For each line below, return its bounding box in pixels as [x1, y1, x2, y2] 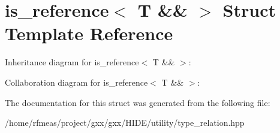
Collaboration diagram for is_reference [5, 75, 148, 88]
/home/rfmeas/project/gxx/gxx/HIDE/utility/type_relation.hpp [5, 116, 245, 129]
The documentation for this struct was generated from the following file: [5, 96, 270, 108]
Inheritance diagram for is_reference [5, 56, 139, 68]
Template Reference [5, 21, 173, 46]
